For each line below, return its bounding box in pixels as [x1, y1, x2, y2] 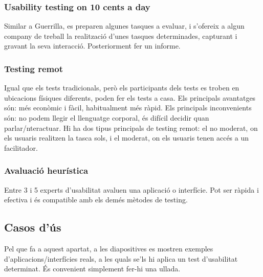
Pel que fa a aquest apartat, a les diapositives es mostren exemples [4, 243, 213, 253]
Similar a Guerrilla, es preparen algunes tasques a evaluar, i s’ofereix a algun [4, 20, 245, 31]
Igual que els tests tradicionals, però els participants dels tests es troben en [4, 82, 239, 93]
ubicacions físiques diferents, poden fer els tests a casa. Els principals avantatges [4, 92, 256, 103]
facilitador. [4, 142, 38, 153]
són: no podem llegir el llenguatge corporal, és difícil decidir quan [4, 112, 209, 123]
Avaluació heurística [4, 164, 89, 177]
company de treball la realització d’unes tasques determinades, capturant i [4, 30, 237, 41]
